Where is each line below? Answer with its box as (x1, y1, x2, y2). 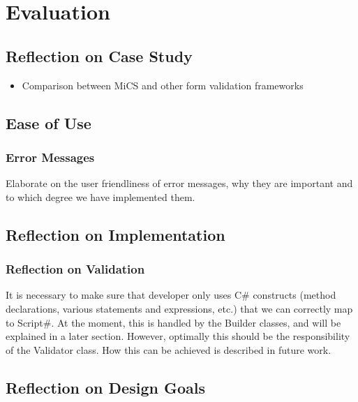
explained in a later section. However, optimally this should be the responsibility (6, 329, 350, 343)
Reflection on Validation (6, 260, 145, 278)
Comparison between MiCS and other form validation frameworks (22, 77, 304, 92)
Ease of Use (6, 112, 91, 133)
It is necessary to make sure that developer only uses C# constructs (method (6, 288, 336, 302)
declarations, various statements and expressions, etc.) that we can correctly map (6, 301, 353, 315)
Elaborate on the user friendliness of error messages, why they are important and (6, 176, 353, 191)
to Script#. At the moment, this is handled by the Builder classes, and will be (6, 315, 341, 329)
